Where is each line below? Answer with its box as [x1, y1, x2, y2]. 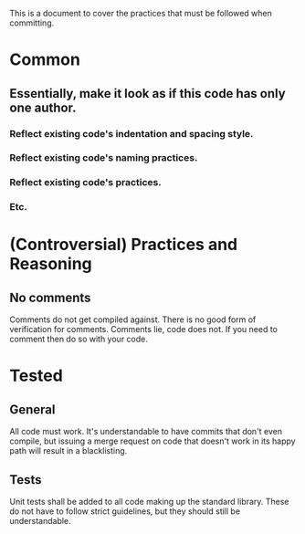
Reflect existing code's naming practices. [9, 152, 198, 164]
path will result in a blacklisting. [9, 445, 128, 456]
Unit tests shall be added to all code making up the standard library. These [9, 497, 289, 508]
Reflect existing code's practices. [9, 176, 162, 189]
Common [9, 49, 80, 70]
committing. [9, 17, 55, 28]
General [9, 402, 57, 417]
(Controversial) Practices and [9, 235, 238, 255]
